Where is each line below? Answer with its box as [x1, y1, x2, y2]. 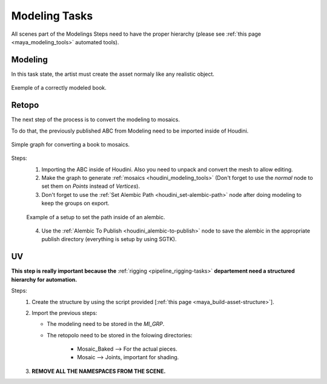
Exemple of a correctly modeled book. [11, 84, 107, 91]
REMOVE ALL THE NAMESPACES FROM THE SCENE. [31, 367, 166, 375]
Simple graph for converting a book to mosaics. [11, 141, 130, 148]
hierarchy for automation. [11, 276, 78, 283]
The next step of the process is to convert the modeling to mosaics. [11, 116, 180, 124]
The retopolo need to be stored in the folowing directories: [47, 331, 193, 339]
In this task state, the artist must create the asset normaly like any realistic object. [11, 70, 215, 78]
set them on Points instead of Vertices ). [41, 182, 140, 190]
